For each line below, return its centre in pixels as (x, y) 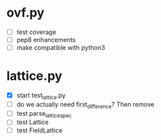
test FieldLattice (40, 130)
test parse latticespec (44, 114)
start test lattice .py (41, 96)
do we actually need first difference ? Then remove (85, 105)
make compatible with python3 (61, 48)
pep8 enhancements (46, 40)
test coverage (36, 32)
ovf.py (25, 13)
